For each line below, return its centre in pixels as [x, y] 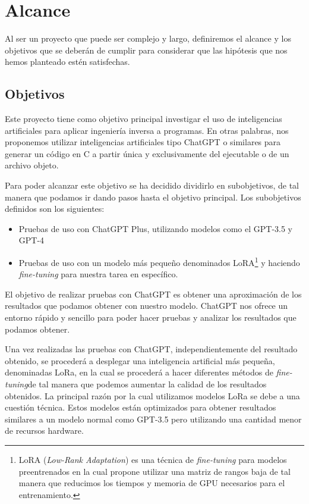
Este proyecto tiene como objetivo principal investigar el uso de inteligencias [144, 119]
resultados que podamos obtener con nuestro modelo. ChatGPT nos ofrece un [146, 306]
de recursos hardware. [44, 431]
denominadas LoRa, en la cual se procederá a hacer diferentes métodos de [139, 372]
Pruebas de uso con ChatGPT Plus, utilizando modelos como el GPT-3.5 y [156, 228]
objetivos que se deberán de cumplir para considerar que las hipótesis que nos [146, 50]
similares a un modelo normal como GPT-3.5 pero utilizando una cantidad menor [153, 419]
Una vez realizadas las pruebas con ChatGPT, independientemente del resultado [151, 349]
